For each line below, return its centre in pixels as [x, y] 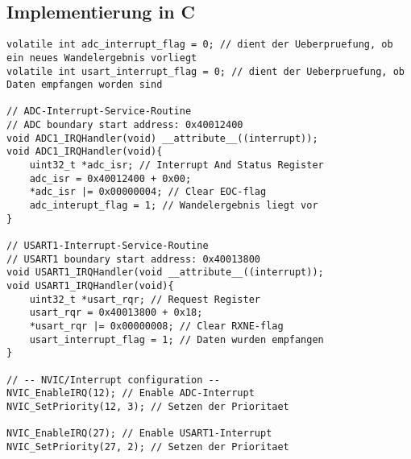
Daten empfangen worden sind [85, 85]
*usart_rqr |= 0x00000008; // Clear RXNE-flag [156, 326]
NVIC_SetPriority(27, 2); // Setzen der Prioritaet [148, 447]
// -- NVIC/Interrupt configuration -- [113, 380]
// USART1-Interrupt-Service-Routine [108, 246]
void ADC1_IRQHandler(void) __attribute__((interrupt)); [162, 138]
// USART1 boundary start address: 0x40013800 [133, 259]
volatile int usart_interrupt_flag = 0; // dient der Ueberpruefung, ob [205, 71]
